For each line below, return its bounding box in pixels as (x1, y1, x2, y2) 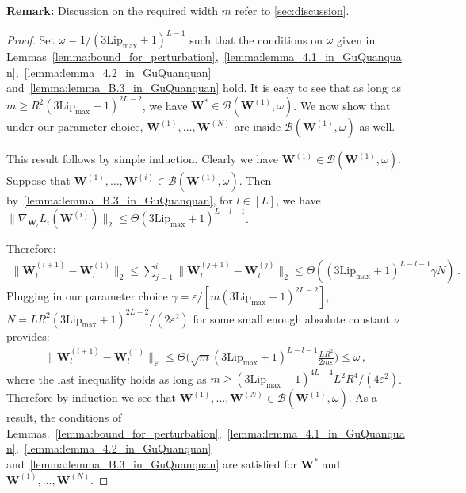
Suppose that (6, 172, 71, 189)
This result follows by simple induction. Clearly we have (6, 151, 278, 167)
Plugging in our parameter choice (6, 288, 168, 304)
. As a (348, 389, 377, 406)
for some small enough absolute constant (193, 310, 390, 327)
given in (337, 31, 376, 48)
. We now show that (293, 97, 391, 113)
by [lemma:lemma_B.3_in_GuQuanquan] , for (6, 192, 233, 208)
